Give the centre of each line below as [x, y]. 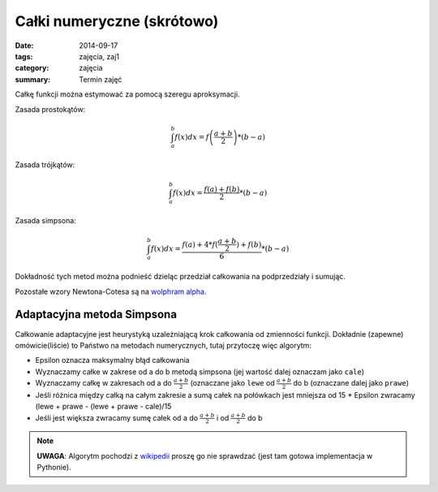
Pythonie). [54, 468]
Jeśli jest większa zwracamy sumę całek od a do [117, 417]
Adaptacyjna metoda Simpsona [96, 315]
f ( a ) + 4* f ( [200, 244]
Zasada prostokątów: [50, 109]
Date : [24, 45]
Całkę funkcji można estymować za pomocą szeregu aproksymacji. [127, 94]
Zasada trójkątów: [45, 165]
